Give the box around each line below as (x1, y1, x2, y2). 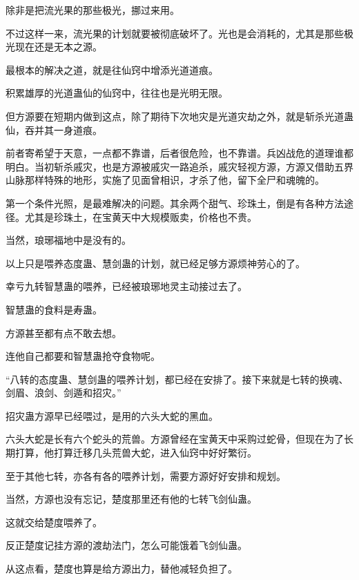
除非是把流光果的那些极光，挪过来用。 (6, 3, 179, 17)
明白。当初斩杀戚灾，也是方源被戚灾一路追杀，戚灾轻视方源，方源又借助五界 (6, 159, 353, 173)
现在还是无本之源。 (14, 39, 102, 54)
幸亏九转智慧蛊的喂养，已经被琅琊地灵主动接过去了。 (6, 279, 247, 293)
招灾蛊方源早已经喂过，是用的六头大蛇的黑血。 (6, 408, 218, 423)
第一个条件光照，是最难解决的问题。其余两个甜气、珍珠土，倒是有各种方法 (6, 195, 344, 210)
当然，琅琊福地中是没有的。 (6, 233, 131, 247)
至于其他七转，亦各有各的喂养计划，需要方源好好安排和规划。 (6, 468, 286, 483)
